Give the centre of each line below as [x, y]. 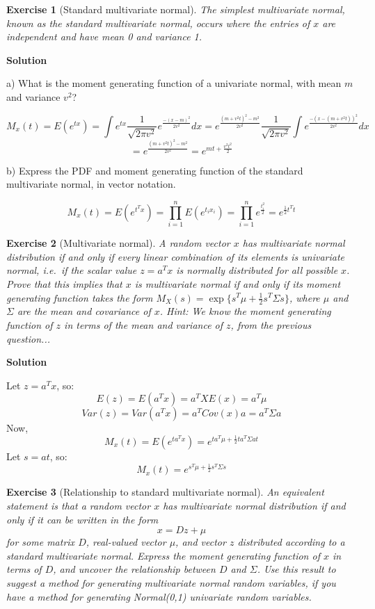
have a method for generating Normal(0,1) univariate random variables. [159, 596]
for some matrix [41, 542]
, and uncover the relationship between [134, 569]
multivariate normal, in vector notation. [91, 184]
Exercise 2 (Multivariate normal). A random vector [118, 243]
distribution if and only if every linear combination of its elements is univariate [175, 256]
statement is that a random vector [79, 506]
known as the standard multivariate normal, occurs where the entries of [158, 23]
